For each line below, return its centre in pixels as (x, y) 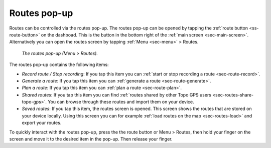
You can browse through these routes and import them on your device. (121, 102)
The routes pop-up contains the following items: (59, 64)
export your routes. (42, 123)
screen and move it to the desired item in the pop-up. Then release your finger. (91, 139)
